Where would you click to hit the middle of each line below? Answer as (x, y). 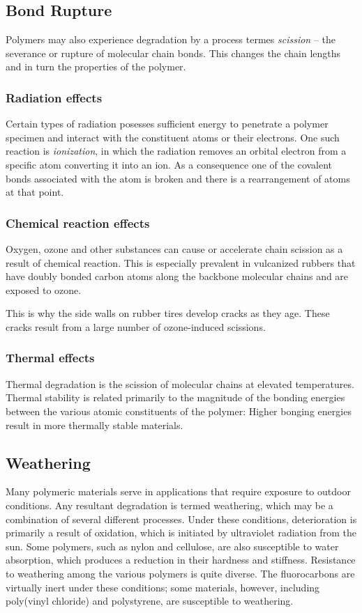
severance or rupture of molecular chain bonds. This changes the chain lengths (173, 53)
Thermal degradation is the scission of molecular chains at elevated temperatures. (180, 383)
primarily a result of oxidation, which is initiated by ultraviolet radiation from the (181, 533)
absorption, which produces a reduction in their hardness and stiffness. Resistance (181, 560)
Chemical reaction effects (78, 223)
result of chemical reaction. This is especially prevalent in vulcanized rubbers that (181, 262)
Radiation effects (54, 97)
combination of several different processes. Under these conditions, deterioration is (181, 519)
